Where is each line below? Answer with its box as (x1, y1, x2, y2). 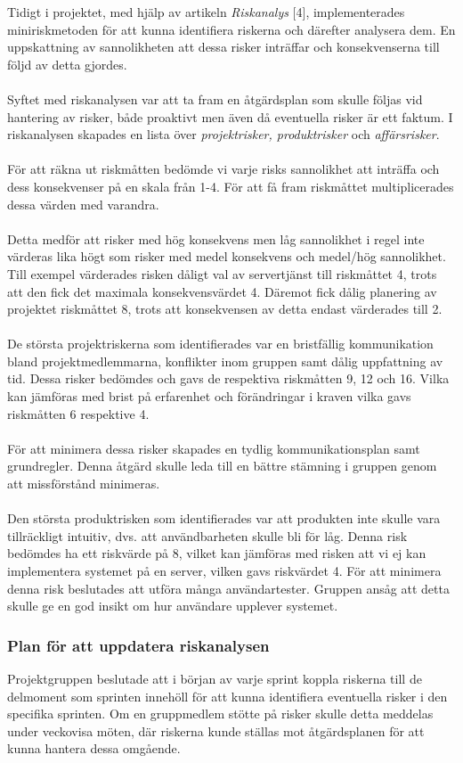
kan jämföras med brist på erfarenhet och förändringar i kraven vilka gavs (7, 387, 411, 406)
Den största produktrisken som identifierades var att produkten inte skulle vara (7, 509, 441, 528)
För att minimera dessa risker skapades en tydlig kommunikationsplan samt (7, 439, 420, 457)
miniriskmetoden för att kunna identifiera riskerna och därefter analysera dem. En (7, 20, 456, 38)
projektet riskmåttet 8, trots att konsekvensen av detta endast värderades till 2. (7, 299, 443, 318)
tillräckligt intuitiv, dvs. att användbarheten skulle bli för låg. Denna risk (7, 526, 408, 545)
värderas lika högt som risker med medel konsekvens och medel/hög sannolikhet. (7, 247, 446, 266)
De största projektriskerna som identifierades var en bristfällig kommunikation (7, 334, 434, 353)
